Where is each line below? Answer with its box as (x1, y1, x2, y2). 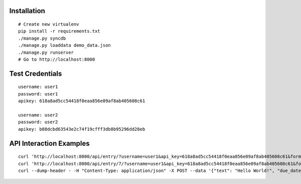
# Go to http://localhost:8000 (18, 56, 95, 62)
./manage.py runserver (18, 49, 74, 55)
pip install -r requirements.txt (18, 28, 100, 34)
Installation (9, 7, 45, 15)
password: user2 (18, 119, 58, 125)
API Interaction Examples (9, 139, 90, 148)
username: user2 (18, 112, 58, 118)
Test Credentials (9, 69, 62, 78)
